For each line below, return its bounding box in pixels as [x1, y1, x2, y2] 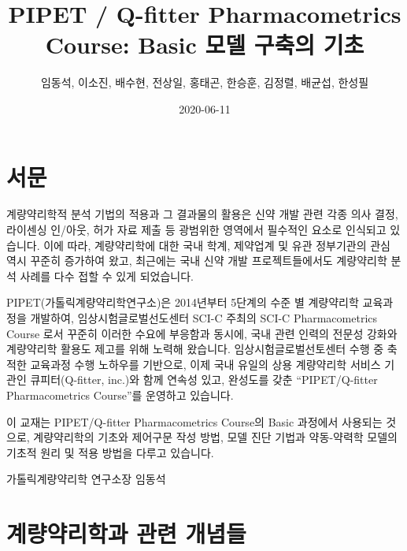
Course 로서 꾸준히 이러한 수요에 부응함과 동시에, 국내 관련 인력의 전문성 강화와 [6, 325, 398, 341]
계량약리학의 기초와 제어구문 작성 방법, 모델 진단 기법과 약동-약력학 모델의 [33, 429, 398, 445]
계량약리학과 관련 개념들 [6, 517, 246, 549]
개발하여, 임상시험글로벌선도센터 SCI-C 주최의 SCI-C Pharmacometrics [30, 310, 378, 326]
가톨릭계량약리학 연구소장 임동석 [6, 471, 166, 487]
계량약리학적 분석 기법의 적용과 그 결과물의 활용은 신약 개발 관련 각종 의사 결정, [6, 206, 398, 222]
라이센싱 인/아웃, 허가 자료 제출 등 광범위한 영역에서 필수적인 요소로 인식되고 [6, 222, 387, 238]
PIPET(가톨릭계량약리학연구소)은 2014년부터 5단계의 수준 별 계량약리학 [6, 294, 359, 311]
